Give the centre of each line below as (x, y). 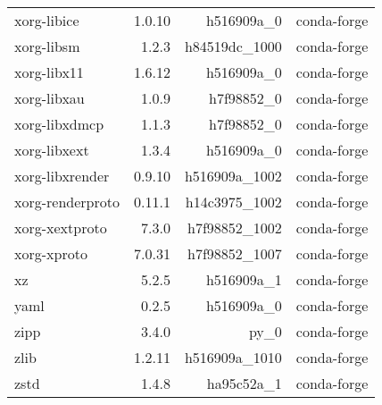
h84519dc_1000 (233, 46)
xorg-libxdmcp (59, 124)
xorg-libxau (50, 98)
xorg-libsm (47, 46)
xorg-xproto (51, 253)
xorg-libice (47, 20)
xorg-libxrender (62, 176)
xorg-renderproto (67, 202)
